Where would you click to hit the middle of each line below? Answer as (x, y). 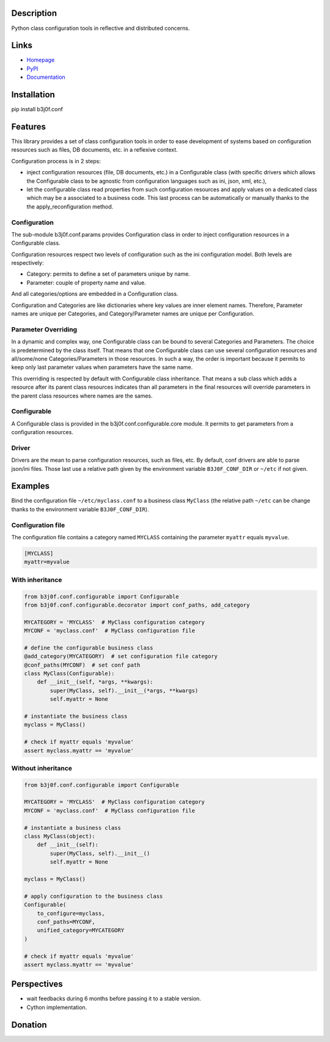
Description (34, 13)
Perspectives (37, 984)
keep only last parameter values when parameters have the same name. (102, 368)
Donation (29, 1025)
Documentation (46, 77)
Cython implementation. (57, 1007)
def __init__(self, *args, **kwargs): (95, 682)
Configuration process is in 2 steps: (56, 161)
